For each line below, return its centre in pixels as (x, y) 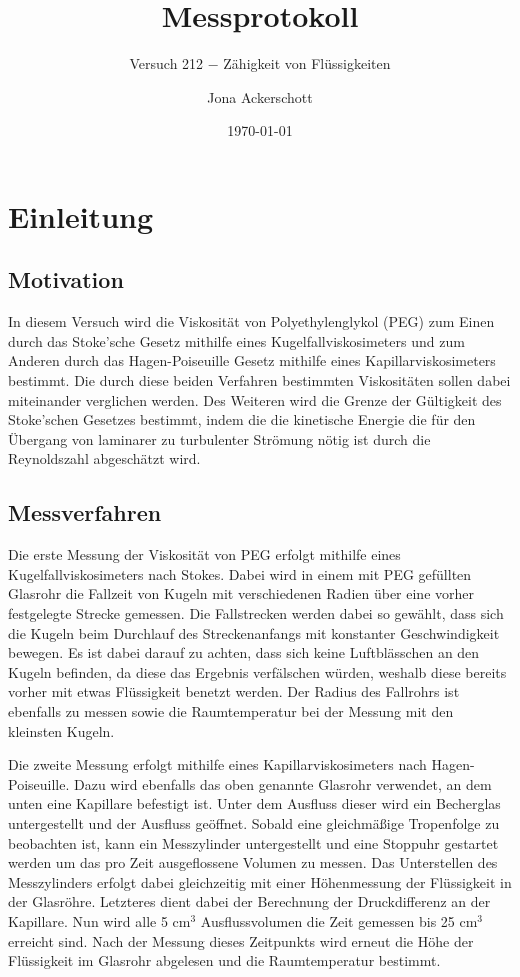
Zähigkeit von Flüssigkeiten (307, 63)
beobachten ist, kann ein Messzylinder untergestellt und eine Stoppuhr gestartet (253, 842)
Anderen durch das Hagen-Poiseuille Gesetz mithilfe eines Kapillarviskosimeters (252, 360)
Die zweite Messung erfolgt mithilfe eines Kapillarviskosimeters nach (217, 764)
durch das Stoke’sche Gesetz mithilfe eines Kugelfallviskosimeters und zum (236, 340)
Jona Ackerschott (260, 96)
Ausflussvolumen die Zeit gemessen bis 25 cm (339, 920)
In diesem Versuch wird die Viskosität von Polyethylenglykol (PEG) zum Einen (251, 321)
